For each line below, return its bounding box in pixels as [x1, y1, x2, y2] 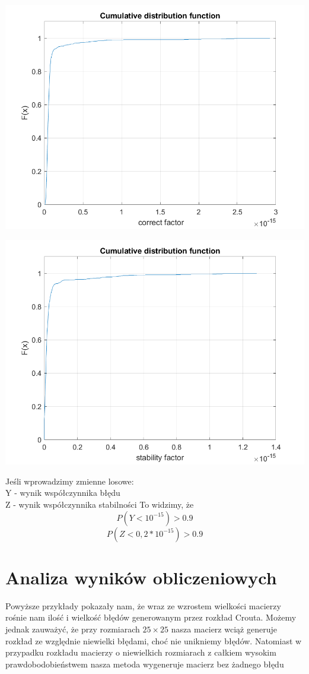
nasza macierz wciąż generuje [171, 622, 277, 635]
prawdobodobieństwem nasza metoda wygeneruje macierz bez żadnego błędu [5, 657, 284, 670]
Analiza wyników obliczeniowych [5, 565, 277, 589]
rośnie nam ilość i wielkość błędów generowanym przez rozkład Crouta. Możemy [5, 611, 297, 624]
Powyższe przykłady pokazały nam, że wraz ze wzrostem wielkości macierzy [5, 599, 281, 612]
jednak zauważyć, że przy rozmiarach [5, 622, 140, 635]
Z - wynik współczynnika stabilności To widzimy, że [5, 498, 194, 511]
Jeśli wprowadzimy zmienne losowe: [5, 474, 134, 487]
